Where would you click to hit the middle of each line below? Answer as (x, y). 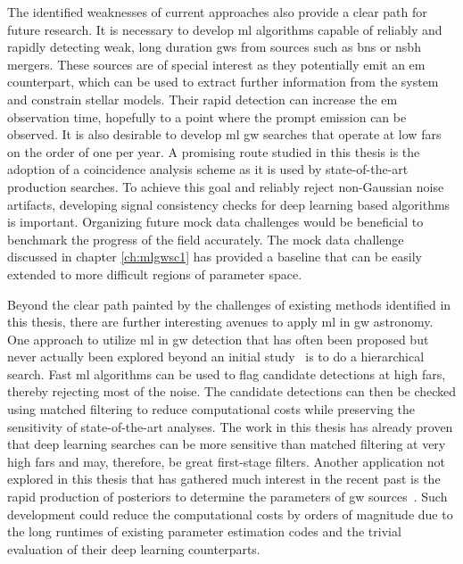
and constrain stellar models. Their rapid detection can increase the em (203, 99)
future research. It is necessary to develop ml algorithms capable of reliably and (225, 29)
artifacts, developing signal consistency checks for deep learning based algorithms (229, 204)
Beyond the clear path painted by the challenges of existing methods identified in (229, 304)
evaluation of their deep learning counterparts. (134, 548)
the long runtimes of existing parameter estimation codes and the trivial (204, 531)
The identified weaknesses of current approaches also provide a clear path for (217, 12)
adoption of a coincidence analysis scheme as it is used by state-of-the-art (208, 169)
